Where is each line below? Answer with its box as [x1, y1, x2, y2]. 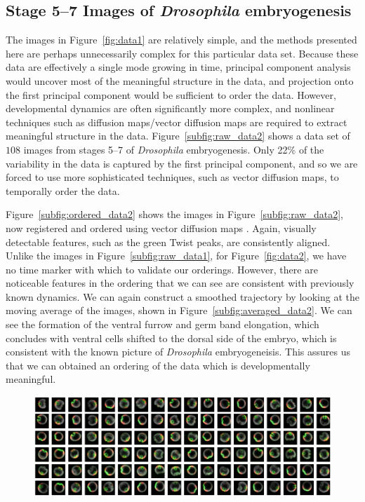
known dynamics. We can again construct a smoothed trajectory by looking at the [6, 289, 359, 304]
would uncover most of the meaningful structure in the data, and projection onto [6, 73, 354, 88]
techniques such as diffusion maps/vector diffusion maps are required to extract [6, 114, 347, 129]
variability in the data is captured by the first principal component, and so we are [6, 156, 358, 170]
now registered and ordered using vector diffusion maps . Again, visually [6, 220, 317, 235]
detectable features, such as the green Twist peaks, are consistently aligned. [6, 234, 331, 249]
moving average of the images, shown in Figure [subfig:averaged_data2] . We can [6, 303, 352, 318]
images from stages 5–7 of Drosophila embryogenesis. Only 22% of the [23, 142, 324, 156]
